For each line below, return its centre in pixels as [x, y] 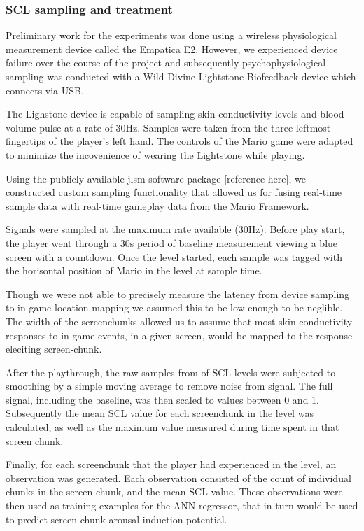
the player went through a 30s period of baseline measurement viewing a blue [172, 242]
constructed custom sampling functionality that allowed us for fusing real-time [174, 192]
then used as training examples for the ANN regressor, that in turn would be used [182, 505]
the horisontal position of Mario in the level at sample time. [134, 270]
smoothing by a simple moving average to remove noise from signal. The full [169, 386]
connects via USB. [45, 90]
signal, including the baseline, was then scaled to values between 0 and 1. [162, 399]
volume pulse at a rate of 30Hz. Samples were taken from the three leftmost [168, 127]
